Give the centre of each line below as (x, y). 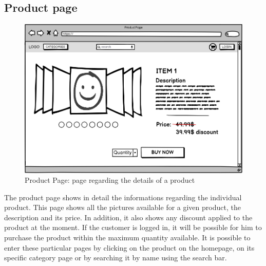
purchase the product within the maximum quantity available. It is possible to (127, 237)
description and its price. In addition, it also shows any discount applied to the (128, 217)
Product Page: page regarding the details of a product (110, 180)
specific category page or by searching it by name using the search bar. (116, 258)
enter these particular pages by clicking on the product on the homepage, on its (129, 247)
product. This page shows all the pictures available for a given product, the (122, 207)
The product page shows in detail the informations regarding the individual (123, 197)
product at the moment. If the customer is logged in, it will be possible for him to (133, 227)
